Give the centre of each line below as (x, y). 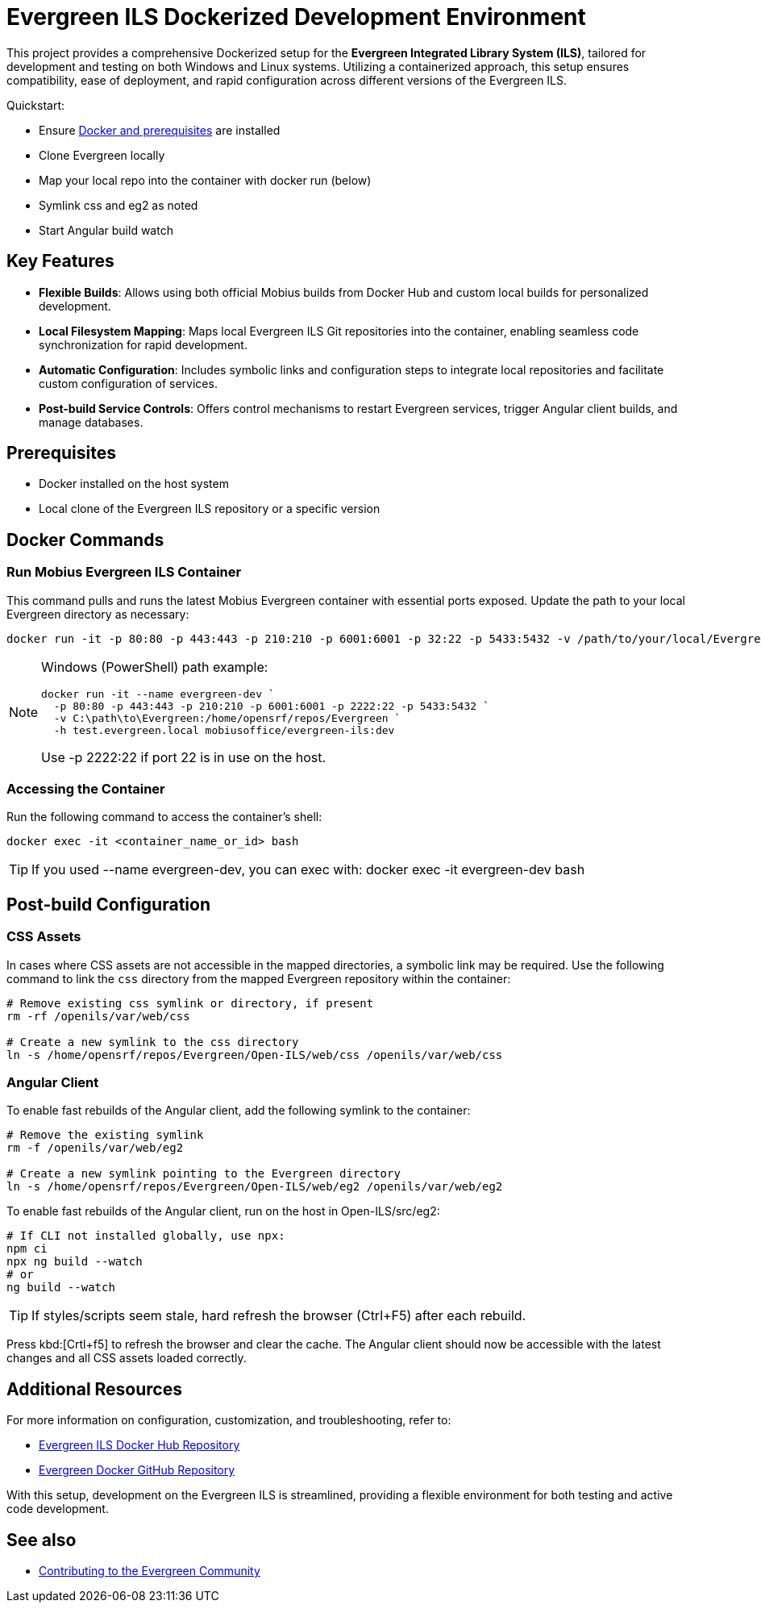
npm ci (27, 1249)
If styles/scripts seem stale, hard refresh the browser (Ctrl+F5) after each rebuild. (279, 1316)
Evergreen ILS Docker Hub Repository (139, 1445)
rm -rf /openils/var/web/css (98, 1016)
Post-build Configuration (108, 904)
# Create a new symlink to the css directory (153, 1042)
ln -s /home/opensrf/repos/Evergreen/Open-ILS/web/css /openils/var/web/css (255, 1055)
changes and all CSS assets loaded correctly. (127, 1358)
